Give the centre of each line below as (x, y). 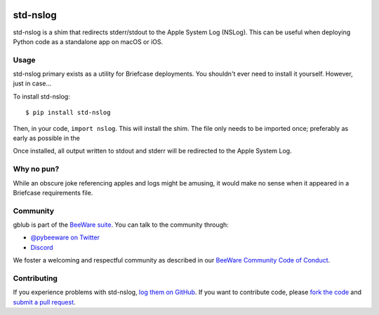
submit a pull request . (45, 302)
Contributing (35, 278)
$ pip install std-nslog (68, 113)
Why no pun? (36, 169)
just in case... (32, 83)
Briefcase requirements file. (53, 192)
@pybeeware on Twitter (65, 237)
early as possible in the (46, 138)
